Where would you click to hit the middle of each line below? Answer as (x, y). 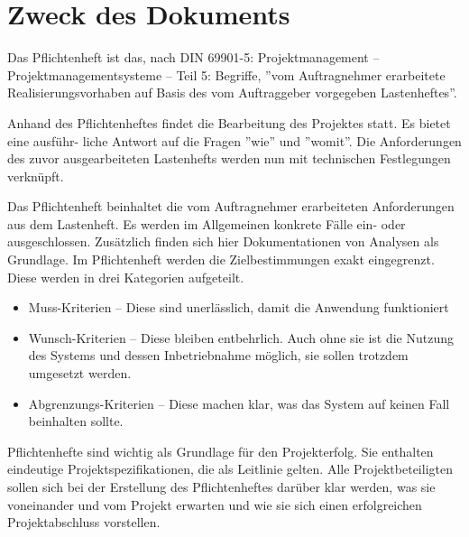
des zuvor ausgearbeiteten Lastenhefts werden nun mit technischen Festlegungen (229, 158)
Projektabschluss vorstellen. (84, 522)
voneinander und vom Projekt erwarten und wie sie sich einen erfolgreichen (215, 504)
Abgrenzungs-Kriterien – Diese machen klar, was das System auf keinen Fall (239, 403)
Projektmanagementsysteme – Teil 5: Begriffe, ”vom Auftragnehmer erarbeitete (226, 74)
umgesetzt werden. (80, 373)
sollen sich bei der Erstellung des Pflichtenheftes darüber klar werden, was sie (221, 486)
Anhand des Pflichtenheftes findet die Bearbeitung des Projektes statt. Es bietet (229, 122)
